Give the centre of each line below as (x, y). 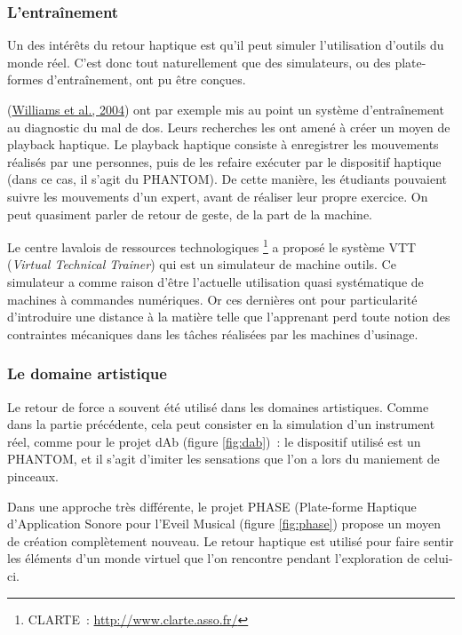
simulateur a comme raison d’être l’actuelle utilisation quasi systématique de (215, 282)
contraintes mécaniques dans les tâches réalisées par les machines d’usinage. (213, 333)
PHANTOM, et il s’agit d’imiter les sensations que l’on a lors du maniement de (223, 459)
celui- (438, 558)
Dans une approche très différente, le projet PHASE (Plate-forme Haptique (212, 506)
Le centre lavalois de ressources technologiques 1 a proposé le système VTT (212, 246)
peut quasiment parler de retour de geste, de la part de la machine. (190, 214)
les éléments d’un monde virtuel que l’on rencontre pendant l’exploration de (214, 558)
